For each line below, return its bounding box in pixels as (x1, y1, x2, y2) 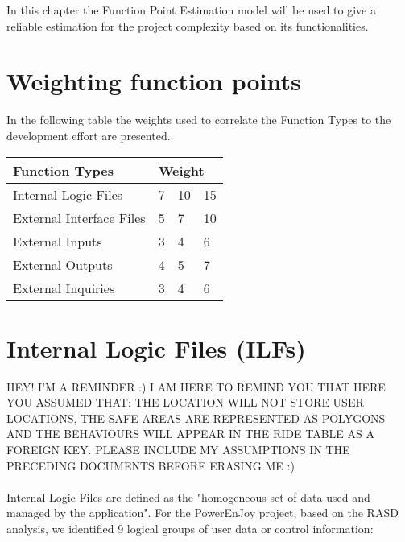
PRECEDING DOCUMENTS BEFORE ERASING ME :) (6, 457, 295, 474)
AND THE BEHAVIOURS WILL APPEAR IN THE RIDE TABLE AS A (6, 425, 374, 442)
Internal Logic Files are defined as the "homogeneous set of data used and (6, 488, 370, 505)
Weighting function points (6, 64, 301, 97)
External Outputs (13, 254, 113, 274)
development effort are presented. (6, 126, 171, 143)
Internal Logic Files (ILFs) (6, 331, 306, 364)
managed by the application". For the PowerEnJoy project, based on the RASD (6, 504, 399, 521)
